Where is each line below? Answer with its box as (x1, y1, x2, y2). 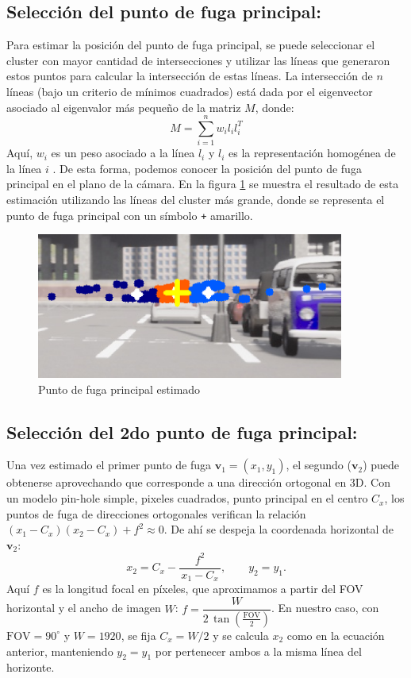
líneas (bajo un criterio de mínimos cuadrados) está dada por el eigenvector (6, 83, 373, 99)
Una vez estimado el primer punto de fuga (6, 456, 211, 473)
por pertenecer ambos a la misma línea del (155, 642, 362, 659)
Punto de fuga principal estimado (38, 380, 201, 397)
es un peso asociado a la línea (51, 144, 195, 161)
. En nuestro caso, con (271, 599, 379, 616)
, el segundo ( (286, 456, 351, 473)
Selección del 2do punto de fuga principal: (6, 419, 358, 444)
